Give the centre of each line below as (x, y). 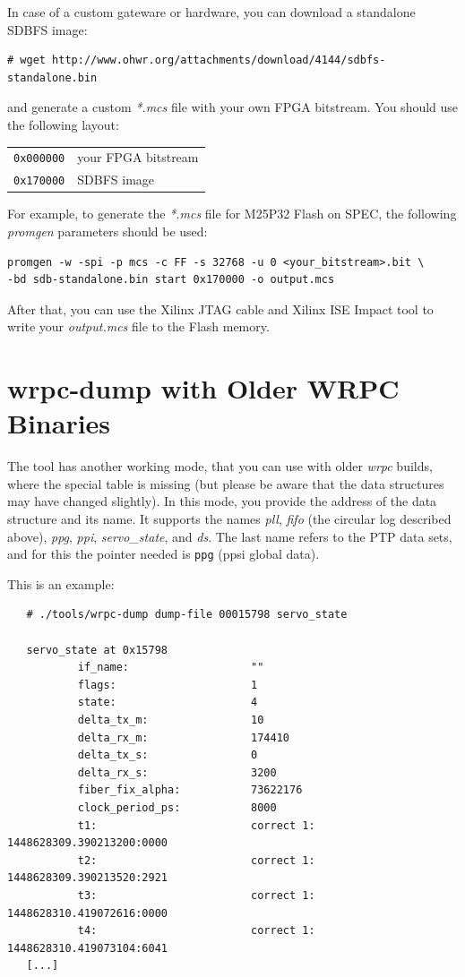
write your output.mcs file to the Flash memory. (138, 326)
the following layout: (63, 124)
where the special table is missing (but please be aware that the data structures (226, 483)
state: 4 (168, 703)
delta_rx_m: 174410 (183, 737)
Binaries (59, 423)
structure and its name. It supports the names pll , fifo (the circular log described (229, 519)
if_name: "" (171, 668)
